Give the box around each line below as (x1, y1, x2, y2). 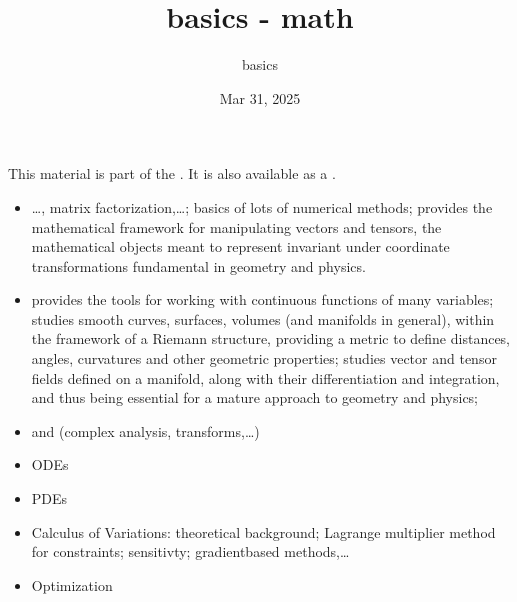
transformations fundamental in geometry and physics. (31, 255, 366, 276)
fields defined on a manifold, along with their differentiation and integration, (31, 367, 500, 388)
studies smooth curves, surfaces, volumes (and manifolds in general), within (31, 308, 495, 329)
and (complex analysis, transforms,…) (31, 420, 260, 441)
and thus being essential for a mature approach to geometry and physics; (31, 387, 479, 408)
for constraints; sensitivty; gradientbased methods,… (31, 541, 350, 562)
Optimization (31, 574, 113, 595)
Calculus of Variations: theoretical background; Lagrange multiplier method (31, 521, 496, 542)
